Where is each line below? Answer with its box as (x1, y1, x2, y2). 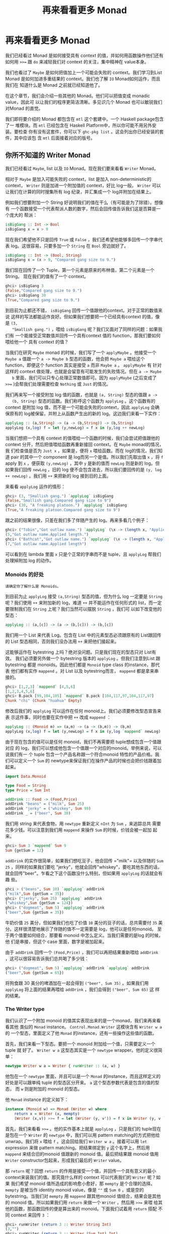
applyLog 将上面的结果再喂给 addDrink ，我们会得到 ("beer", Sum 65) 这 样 (5, 986, 160, 992)
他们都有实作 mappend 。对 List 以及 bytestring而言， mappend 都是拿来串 (11, 668, 159, 674)
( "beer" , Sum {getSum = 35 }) (5, 910, 64, 915)
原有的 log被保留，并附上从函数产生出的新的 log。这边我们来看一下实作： (9, 410, 162, 416)
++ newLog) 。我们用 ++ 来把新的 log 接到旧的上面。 (5, 473, 111, 479)
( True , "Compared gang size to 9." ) (5, 298, 80, 303)
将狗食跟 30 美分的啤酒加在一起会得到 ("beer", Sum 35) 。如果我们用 (5, 980, 149, 986)
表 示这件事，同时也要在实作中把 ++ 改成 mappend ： (5, 714, 112, 720)
